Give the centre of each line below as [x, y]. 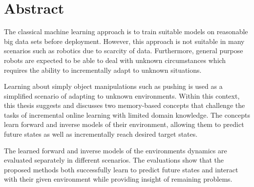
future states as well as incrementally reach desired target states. [101, 134]
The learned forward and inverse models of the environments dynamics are [116, 150]
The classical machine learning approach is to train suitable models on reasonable [126, 31]
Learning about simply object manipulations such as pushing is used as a [113, 86]
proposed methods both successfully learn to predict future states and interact [121, 169]
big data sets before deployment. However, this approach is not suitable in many [124, 41]
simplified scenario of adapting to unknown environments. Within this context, [122, 95]
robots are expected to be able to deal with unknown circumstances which [115, 60]
